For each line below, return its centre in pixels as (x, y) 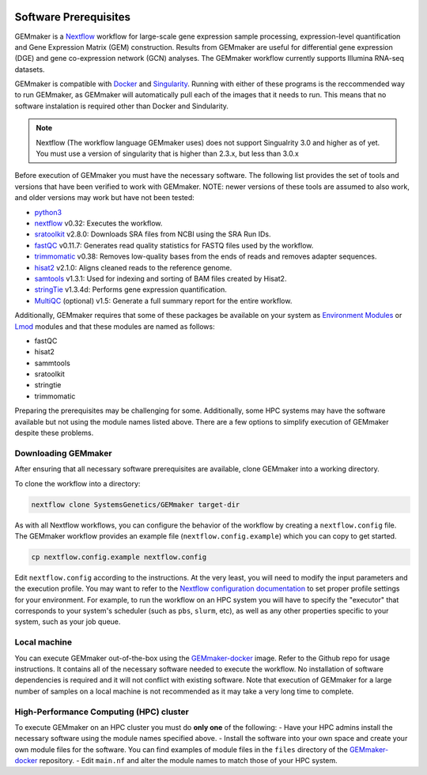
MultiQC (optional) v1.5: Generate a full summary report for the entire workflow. (163, 301)
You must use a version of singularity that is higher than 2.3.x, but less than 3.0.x (168, 153)
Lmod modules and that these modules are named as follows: (115, 326)
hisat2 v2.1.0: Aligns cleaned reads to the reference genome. (133, 267)
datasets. (30, 69)
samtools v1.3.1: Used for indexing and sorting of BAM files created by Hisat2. (161, 278)
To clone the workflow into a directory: (77, 483)
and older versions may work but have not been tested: (105, 198)
